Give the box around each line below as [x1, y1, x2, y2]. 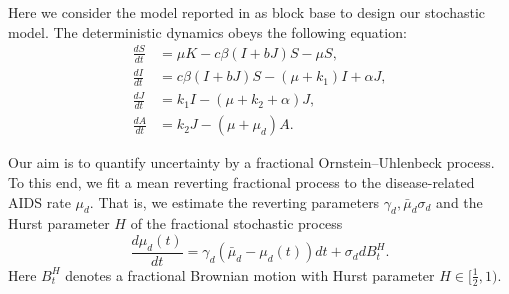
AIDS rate [8, 191, 71, 212]
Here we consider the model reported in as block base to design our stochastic [8, 2, 485, 22]
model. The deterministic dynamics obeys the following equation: [8, 21, 407, 42]
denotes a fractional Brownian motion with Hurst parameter [65, 264, 435, 285]
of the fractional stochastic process [130, 213, 343, 234]
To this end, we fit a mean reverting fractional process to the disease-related [8, 171, 475, 192]
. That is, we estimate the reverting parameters [89, 191, 380, 212]
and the [436, 191, 483, 212]
